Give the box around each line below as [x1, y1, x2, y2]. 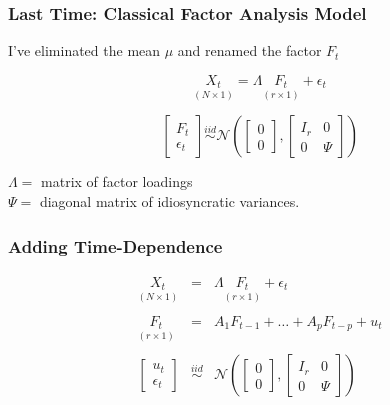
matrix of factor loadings [41, 171, 193, 192]
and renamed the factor [177, 40, 322, 61]
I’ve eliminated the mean [8, 40, 161, 61]
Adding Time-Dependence [8, 233, 223, 258]
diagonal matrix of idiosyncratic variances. [39, 191, 300, 212]
